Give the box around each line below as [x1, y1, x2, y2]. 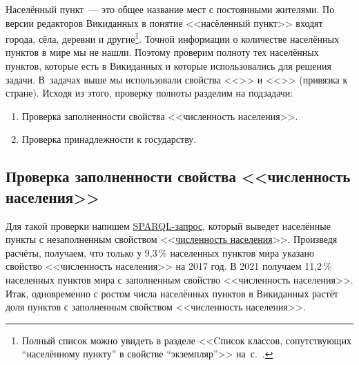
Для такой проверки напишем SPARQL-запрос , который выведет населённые [6, 218, 331, 233]
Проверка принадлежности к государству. [21, 132, 197, 146]
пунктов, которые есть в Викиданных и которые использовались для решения [6, 59, 332, 73]
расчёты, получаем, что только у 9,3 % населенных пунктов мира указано [6, 245, 315, 259]
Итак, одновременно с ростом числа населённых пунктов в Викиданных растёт [6, 286, 338, 300]
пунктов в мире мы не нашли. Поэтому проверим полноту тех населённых [6, 45, 319, 59]
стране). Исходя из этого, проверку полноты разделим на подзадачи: [6, 86, 293, 100]
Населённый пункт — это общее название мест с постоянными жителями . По [6, 2, 335, 16]
